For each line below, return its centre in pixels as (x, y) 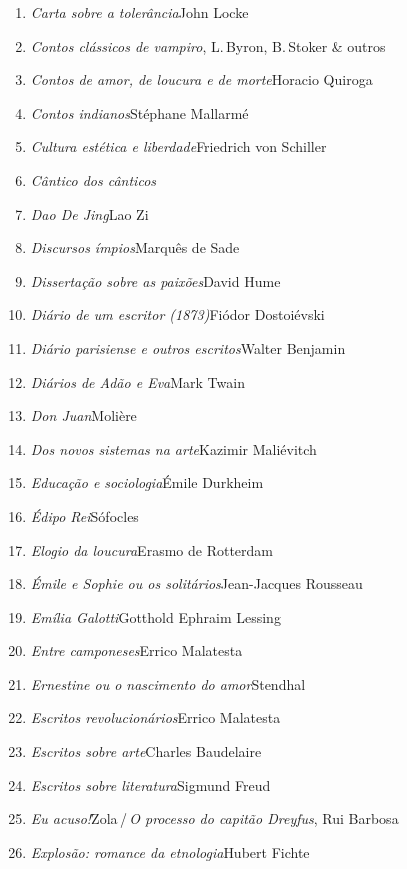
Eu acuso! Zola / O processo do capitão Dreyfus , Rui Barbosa (214, 818)
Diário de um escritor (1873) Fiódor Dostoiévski (177, 314)
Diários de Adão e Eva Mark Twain (137, 381)
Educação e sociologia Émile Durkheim (147, 482)
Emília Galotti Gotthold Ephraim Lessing (155, 616)
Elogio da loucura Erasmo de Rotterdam (151, 549)
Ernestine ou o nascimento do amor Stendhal (168, 683)
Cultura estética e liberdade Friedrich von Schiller (178, 146)
